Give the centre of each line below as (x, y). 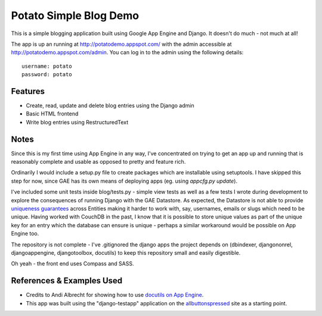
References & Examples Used (67, 281)
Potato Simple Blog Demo (75, 15)
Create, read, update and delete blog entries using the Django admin (110, 106)
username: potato (47, 66)
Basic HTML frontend (52, 114)
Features (28, 91)
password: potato (47, 75)
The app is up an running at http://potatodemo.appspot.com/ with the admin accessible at (121, 44)
